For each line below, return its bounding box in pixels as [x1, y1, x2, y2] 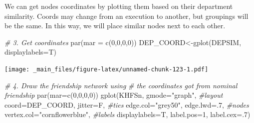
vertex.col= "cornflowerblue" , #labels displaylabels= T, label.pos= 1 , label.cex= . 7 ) [4, 109, 251, 120]
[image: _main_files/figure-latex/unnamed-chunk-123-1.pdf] [4, 65, 209, 73]
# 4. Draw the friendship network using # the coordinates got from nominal [4, 80, 238, 90]
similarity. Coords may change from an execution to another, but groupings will [4, 10, 249, 21]
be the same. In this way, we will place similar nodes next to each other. [4, 20, 226, 31]
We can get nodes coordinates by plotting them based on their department [4, 1, 233, 11]
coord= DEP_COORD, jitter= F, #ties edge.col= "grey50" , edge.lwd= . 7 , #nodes [4, 99, 249, 110]
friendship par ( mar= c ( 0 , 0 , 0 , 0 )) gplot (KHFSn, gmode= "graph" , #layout [4, 90, 223, 100]
